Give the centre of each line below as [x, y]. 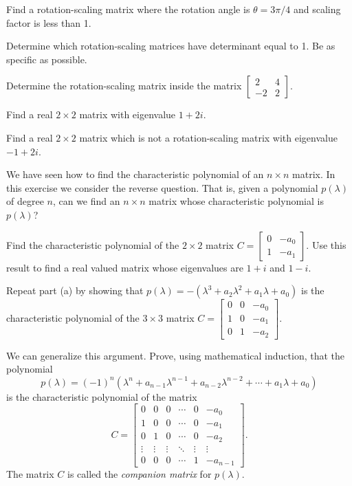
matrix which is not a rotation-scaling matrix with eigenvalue [208, 137]
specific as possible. [47, 59]
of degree [25, 201]
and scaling [317, 9]
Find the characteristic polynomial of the [93, 244]
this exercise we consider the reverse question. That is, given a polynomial [162, 187]
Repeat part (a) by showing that [75, 290]
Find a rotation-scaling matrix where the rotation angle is [128, 9]
